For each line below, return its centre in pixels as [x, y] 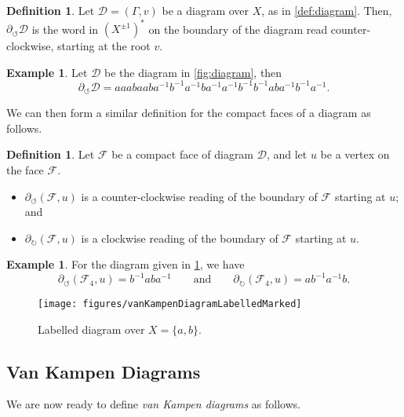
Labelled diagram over [91, 329]
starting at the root [104, 46]
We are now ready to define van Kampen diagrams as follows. [154, 404]
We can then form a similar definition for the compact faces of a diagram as [189, 113]
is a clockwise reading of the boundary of [180, 238]
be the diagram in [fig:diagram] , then [193, 72]
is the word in [65, 29]
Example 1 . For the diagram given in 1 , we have [126, 264]
